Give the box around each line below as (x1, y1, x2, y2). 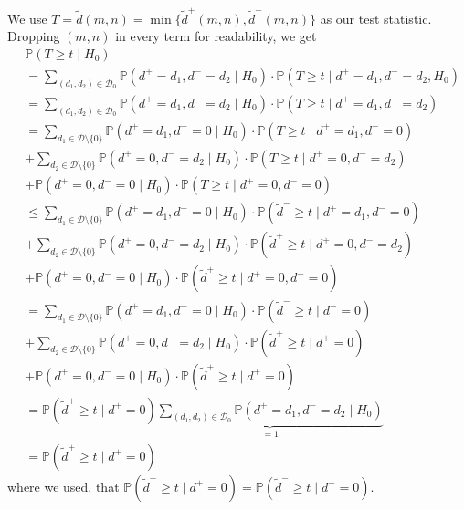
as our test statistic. (320, 8, 432, 27)
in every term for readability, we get (115, 26, 317, 46)
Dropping (7, 26, 60, 46)
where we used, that (7, 476, 120, 495)
